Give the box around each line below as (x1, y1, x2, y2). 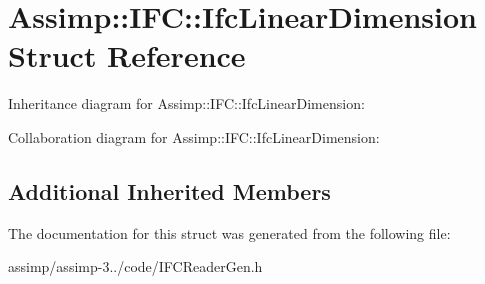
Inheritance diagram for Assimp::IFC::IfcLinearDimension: (8, 93, 365, 114)
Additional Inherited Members (8, 175, 331, 206)
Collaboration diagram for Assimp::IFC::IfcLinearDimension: (8, 126, 380, 147)
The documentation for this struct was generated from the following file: (8, 222, 451, 243)
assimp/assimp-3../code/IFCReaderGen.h (8, 256, 263, 277)
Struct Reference (8, 35, 246, 76)
